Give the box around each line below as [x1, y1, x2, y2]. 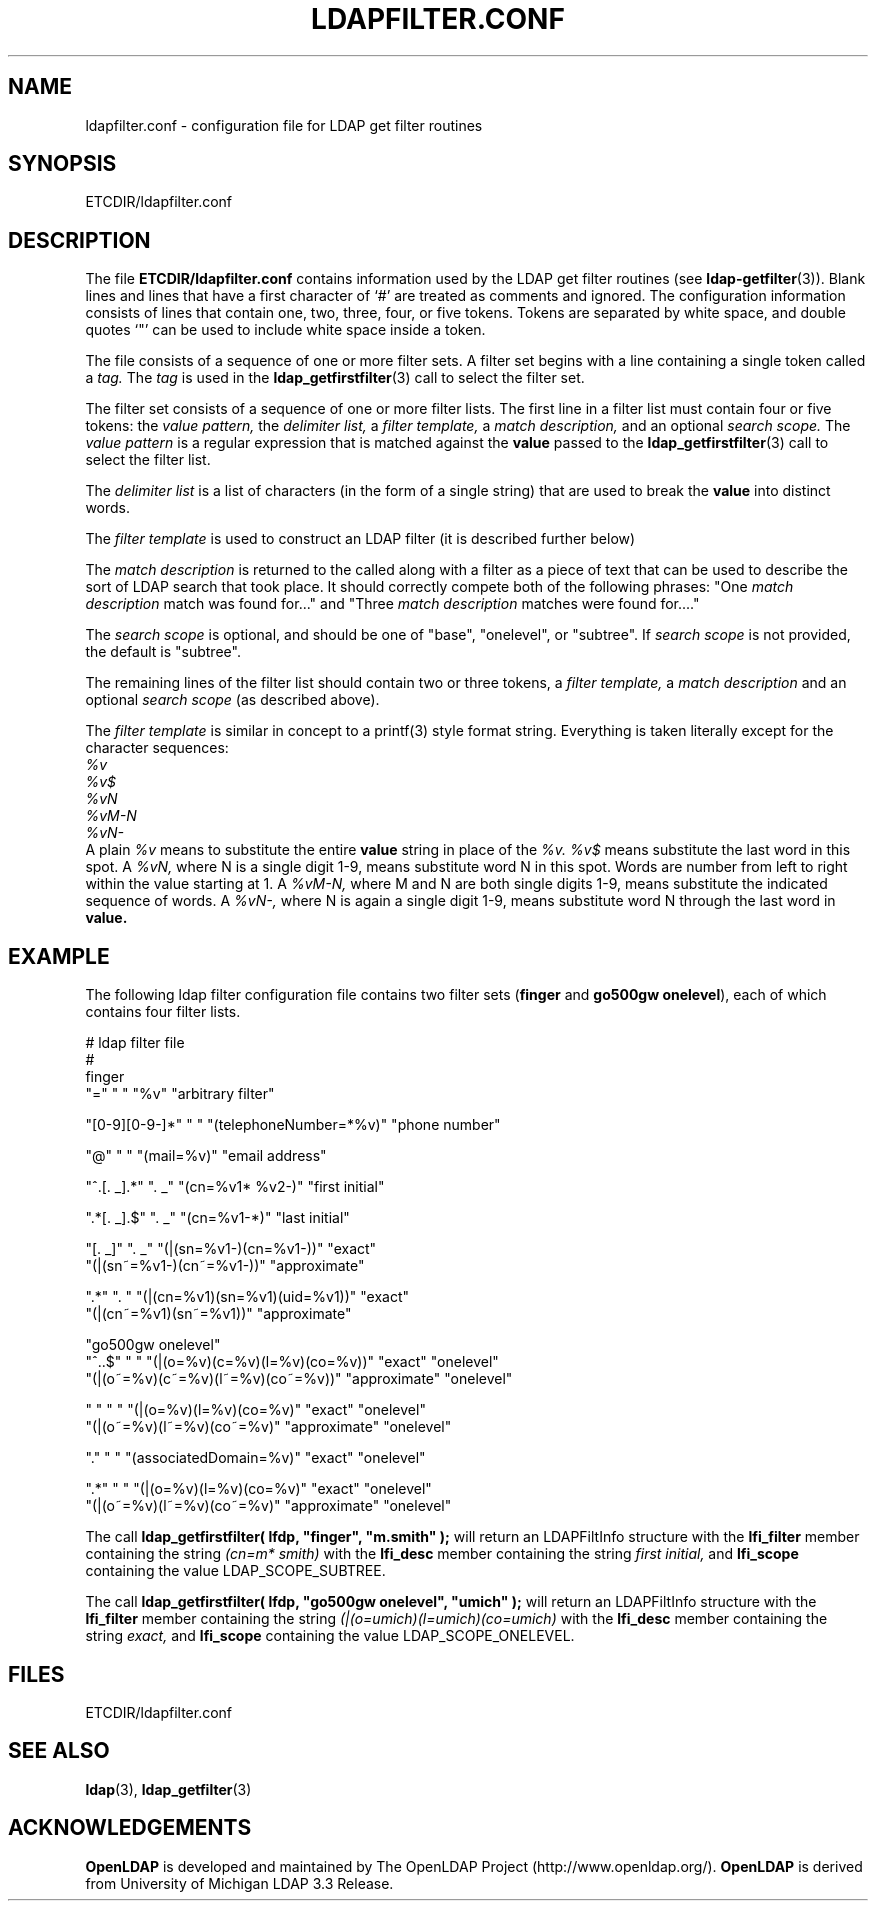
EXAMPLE [8, 943, 110, 969]
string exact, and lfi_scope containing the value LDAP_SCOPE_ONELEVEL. [85, 1627, 575, 1645]
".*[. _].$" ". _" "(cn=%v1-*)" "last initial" [85, 1209, 350, 1227]
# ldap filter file [85, 1034, 185, 1052]
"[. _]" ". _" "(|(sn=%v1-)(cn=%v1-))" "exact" [85, 1240, 377, 1258]
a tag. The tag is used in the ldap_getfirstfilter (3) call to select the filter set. [85, 369, 585, 387]
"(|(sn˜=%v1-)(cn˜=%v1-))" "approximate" [85, 1257, 365, 1275]
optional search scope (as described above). [85, 691, 380, 709]
